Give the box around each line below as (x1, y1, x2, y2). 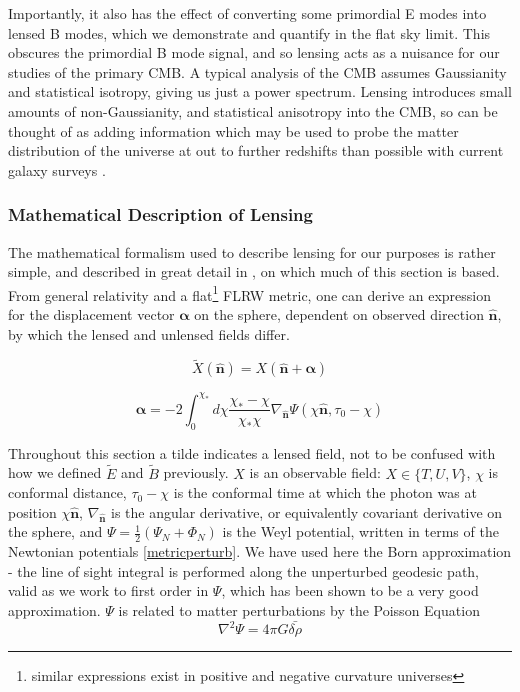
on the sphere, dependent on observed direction (194, 304, 484, 324)
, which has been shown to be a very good (221, 580, 479, 601)
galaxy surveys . (8, 159, 106, 180)
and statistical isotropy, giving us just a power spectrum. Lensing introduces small (8, 81, 512, 102)
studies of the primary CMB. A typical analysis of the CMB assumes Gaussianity (8, 61, 507, 82)
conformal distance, (8, 482, 127, 503)
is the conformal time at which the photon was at (173, 482, 477, 503)
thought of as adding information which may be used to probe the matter (8, 120, 459, 141)
